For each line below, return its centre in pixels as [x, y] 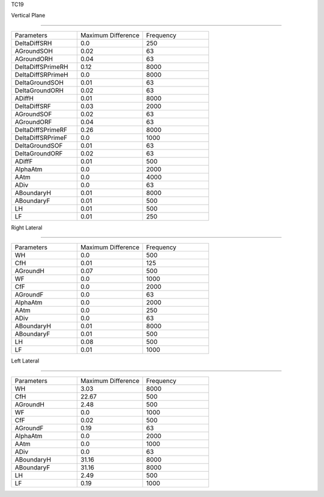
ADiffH [24, 98]
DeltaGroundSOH [39, 82]
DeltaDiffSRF [33, 106]
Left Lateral [25, 361]
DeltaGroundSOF [39, 145]
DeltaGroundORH [39, 90]
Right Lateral [27, 227]
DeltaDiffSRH [33, 43]
